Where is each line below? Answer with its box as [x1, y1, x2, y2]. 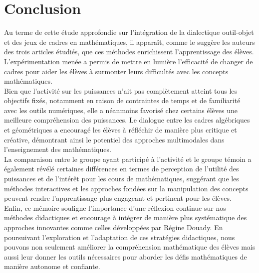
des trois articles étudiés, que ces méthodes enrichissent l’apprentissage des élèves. [4, 46, 254, 57]
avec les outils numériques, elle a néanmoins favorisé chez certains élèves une [4, 105, 238, 115]
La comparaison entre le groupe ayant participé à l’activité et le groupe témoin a [4, 153, 252, 164]
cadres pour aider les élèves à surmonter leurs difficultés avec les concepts [4, 66, 229, 76]
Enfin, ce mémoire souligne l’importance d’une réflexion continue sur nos [4, 202, 226, 213]
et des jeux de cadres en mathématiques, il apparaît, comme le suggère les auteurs [4, 36, 255, 47]
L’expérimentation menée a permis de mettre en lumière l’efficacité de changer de [4, 56, 253, 66]
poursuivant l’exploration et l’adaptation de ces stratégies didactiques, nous [4, 232, 235, 242]
